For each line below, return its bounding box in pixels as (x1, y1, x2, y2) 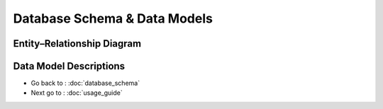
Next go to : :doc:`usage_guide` (30, 88, 123, 97)
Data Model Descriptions (13, 60, 126, 72)
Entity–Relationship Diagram (13, 38, 142, 50)
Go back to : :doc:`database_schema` (30, 79, 140, 88)
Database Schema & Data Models (13, 11, 213, 26)
